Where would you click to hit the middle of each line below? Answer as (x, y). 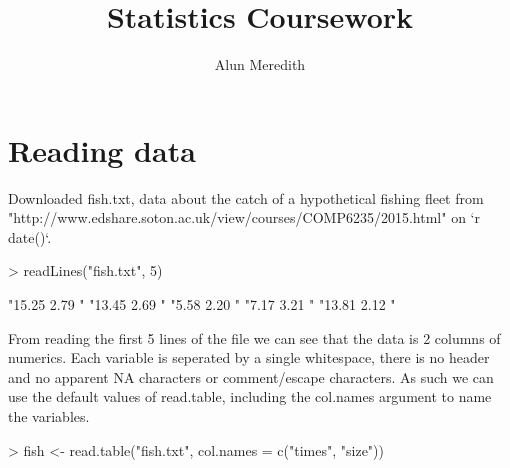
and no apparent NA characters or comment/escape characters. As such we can (251, 376)
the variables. (49, 416)
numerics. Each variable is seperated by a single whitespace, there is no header (249, 357)
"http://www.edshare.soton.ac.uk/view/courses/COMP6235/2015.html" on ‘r (244, 217)
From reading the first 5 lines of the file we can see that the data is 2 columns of (254, 337)
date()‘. (30, 236)
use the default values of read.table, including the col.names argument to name (250, 396)
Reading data (102, 149)
